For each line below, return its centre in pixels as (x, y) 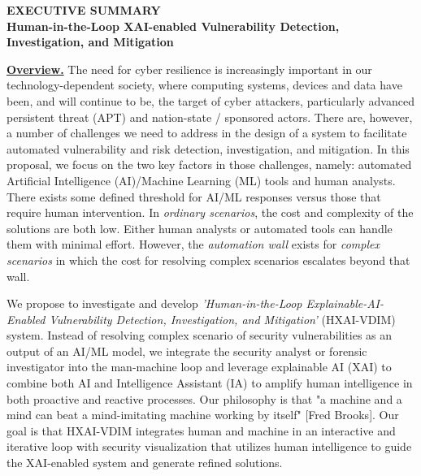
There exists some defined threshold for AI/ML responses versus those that (194, 196)
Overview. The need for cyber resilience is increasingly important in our (189, 69)
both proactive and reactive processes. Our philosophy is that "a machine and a (204, 398)
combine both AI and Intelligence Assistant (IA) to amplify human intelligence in (210, 383)
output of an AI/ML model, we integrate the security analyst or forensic (187, 351)
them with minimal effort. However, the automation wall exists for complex (193, 244)
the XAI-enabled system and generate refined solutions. (145, 463)
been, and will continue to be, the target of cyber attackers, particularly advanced (210, 100)
